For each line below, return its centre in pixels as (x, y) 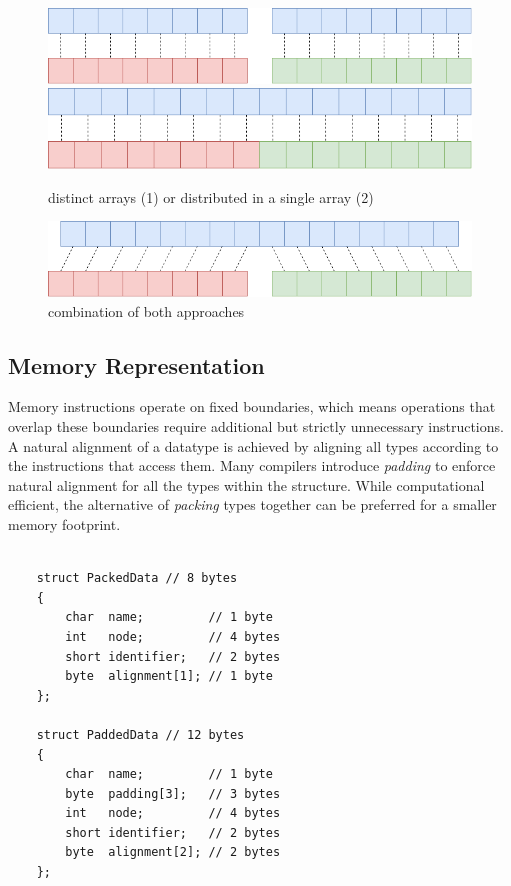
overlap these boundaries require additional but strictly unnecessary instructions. (256, 426)
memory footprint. (64, 523)
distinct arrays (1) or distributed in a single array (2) (211, 196)
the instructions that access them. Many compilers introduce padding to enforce (252, 465)
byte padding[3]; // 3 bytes (173, 793)
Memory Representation (136, 364)
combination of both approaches (146, 310)
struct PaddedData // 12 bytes (140, 734)
